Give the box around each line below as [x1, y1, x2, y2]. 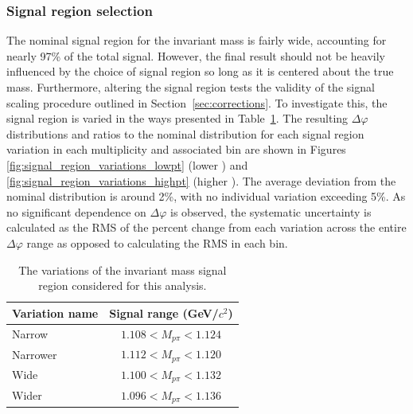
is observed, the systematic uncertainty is [170, 203, 372, 220]
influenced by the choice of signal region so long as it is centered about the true [6, 63, 394, 80]
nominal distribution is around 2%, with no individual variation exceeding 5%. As [6, 188, 406, 205]
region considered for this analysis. [38, 277, 207, 294]
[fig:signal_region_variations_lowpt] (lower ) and [6, 156, 248, 173]
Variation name [12, 304, 99, 321]
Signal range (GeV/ [109, 304, 219, 321]
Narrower [12, 346, 57, 362]
